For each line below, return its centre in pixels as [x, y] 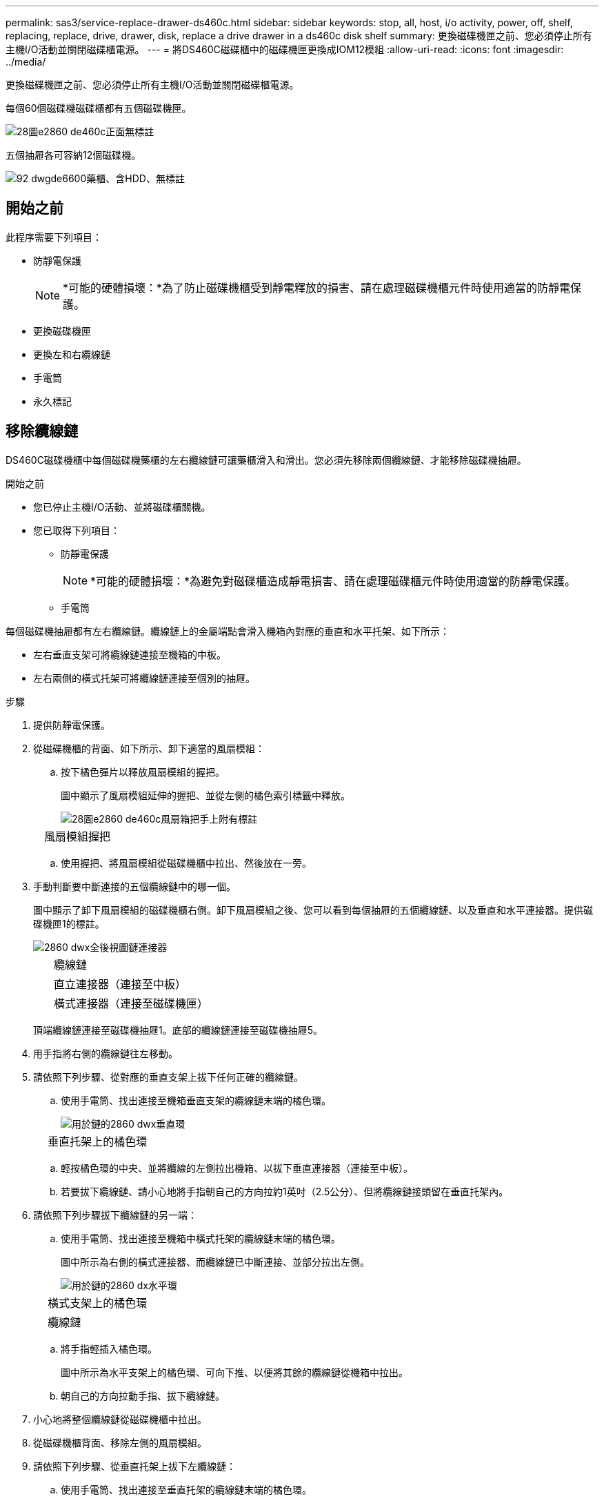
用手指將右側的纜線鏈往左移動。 [105, 1053]
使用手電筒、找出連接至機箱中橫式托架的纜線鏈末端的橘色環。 [201, 1238]
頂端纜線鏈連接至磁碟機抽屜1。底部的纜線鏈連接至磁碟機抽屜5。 [178, 1030]
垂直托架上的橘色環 [98, 1141]
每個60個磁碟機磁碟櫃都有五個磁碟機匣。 [99, 108]
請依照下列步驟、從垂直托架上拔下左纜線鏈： [134, 1466]
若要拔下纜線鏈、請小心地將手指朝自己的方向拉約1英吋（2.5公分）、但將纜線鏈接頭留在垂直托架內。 [285, 1191]
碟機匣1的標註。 [69, 923]
